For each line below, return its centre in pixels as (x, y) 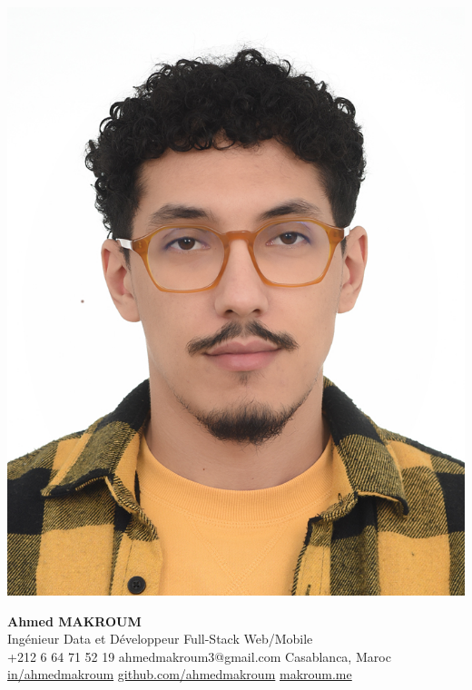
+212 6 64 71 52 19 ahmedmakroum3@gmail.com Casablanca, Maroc (199, 656)
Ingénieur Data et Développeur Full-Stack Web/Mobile (160, 639)
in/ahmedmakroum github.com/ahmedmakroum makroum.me (180, 674)
